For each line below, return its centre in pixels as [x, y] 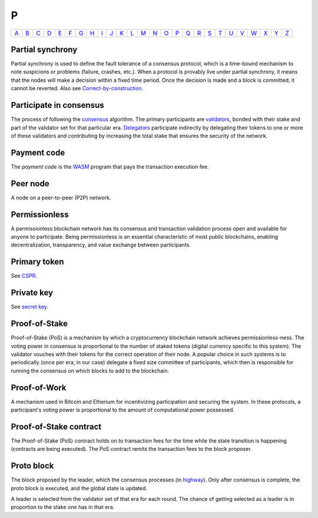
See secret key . [30, 307]
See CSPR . [24, 276]
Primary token [37, 262]
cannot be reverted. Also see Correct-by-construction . [77, 88]
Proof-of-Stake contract [56, 426]
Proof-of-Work [39, 387]
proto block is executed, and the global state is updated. [79, 488]
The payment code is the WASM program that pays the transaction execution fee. [110, 166]
